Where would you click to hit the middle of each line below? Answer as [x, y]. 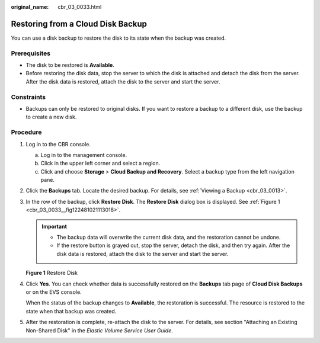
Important [55, 226]
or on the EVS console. [54, 292]
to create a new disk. [51, 117]
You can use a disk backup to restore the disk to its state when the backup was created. [119, 38]
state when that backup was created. [71, 311]
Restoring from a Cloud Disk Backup [79, 24]
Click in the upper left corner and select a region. [100, 164]
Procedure [26, 132]
